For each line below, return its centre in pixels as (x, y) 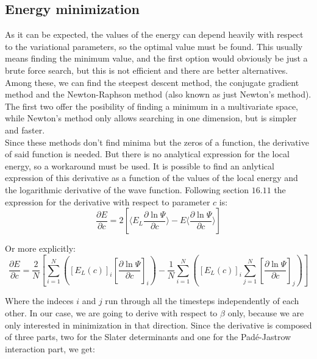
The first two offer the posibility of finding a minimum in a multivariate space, (152, 106)
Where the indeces (39, 301)
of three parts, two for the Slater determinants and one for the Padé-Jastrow (148, 337)
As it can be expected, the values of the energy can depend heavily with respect (154, 34)
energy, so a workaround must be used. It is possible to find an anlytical (140, 165)
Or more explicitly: (40, 248)
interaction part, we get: (50, 348)
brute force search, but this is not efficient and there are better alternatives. (147, 70)
